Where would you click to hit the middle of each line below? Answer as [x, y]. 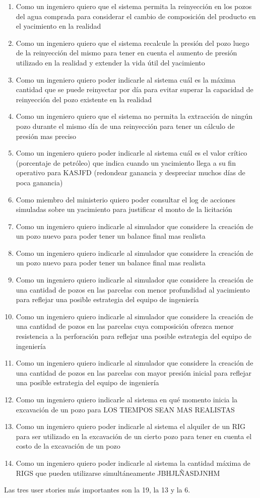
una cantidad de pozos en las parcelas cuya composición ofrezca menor [125, 326]
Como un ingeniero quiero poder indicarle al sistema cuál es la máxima [125, 79]
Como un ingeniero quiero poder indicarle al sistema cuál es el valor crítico [132, 153]
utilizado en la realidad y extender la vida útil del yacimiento [110, 62]
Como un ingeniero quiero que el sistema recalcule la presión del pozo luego [133, 43]
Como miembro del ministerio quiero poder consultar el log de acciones [125, 199]
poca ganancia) [39, 182]
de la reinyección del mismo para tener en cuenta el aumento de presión [126, 53]
